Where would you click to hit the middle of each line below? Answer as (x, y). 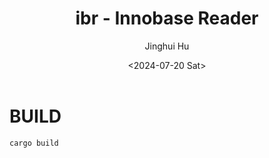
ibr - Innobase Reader (167, 18)
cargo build (34, 143)
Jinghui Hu (167, 46)
